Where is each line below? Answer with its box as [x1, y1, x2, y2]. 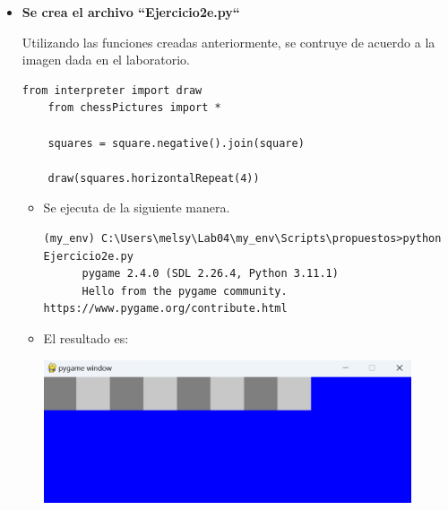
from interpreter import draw [22, 83, 202, 97]
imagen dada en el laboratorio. [22, 50, 190, 69]
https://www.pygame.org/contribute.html [43, 302, 288, 316]
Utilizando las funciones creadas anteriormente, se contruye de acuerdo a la [22, 32, 435, 51]
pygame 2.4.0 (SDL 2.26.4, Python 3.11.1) [82, 267, 339, 281]
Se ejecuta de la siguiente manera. [43, 198, 230, 217]
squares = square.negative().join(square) [47, 136, 305, 150]
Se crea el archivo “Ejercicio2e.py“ [22, 3, 240, 21]
